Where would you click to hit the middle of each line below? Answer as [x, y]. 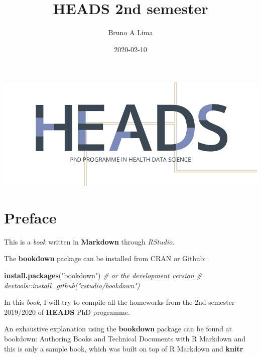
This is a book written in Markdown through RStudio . [89, 241]
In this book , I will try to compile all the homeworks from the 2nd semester [119, 302]
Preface [30, 217]
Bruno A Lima [130, 32]
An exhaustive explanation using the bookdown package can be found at [118, 329]
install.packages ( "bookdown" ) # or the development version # [103, 275]
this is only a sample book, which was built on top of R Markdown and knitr [124, 348]
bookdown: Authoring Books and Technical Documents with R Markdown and [125, 338]
